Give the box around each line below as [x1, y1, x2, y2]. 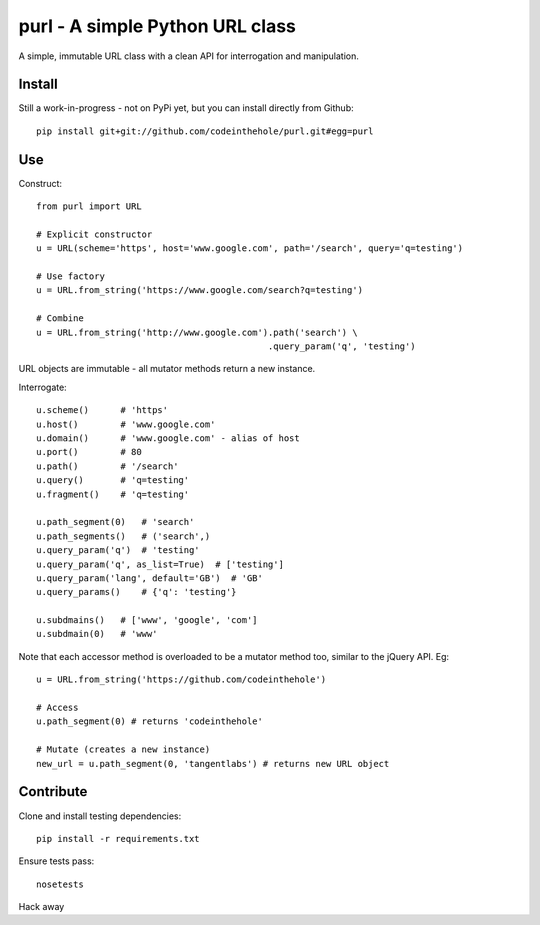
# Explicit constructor [36, 228, 153, 240]
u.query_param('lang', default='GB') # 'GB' [36, 572, 264, 584]
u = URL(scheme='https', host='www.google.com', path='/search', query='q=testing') [36, 243, 464, 254]
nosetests [36, 878, 84, 890]
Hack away [18, 901, 65, 913]
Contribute [18, 783, 88, 800]
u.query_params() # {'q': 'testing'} [36, 586, 237, 598]
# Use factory [36, 271, 105, 282]
